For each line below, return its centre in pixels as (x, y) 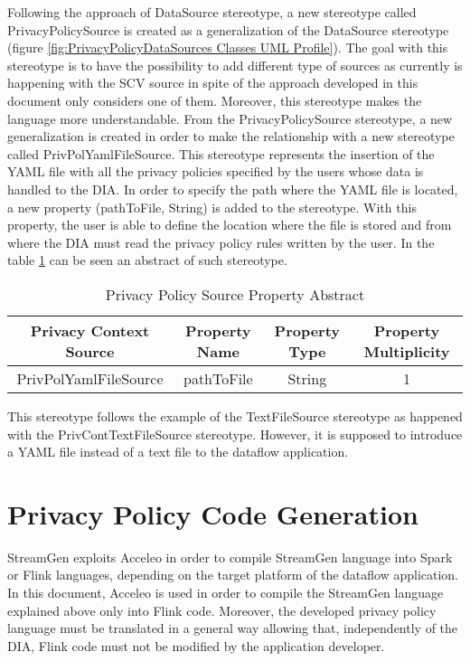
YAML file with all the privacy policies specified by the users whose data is (216, 171)
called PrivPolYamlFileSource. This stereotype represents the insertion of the (221, 153)
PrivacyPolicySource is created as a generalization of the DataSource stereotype (228, 29)
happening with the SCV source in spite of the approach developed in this (213, 83)
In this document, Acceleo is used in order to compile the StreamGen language (226, 592)
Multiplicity (407, 351)
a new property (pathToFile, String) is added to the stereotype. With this (212, 207)
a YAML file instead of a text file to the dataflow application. (178, 452)
